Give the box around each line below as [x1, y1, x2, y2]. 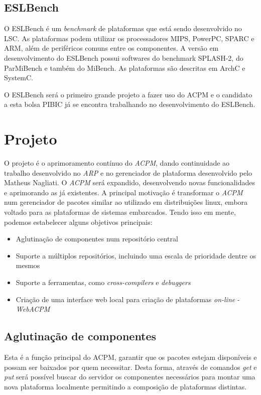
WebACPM [16, 304, 50, 314]
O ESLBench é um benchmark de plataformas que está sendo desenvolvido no [4, 23, 242, 34]
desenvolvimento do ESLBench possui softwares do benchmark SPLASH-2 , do [4, 52, 243, 63]
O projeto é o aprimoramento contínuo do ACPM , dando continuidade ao [4, 158, 230, 168]
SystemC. [4, 72, 34, 83]
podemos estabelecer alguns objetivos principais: [4, 216, 153, 227]
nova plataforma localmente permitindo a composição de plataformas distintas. [4, 381, 247, 391]
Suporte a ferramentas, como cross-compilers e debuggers [16, 277, 191, 288]
